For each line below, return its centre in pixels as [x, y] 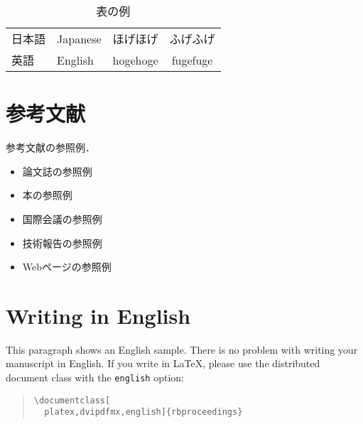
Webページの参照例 [67, 267]
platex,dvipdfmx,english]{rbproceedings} [143, 412]
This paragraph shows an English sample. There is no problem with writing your [182, 349]
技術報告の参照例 [62, 243]
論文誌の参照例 [57, 171]
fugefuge [192, 60]
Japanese [79, 38]
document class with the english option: [95, 377]
